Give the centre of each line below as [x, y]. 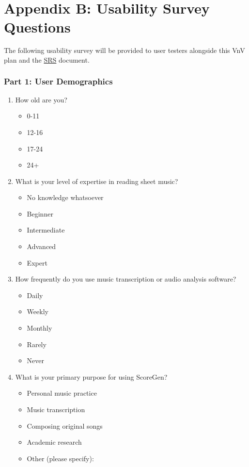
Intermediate [46, 230]
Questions [37, 27]
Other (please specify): [60, 458]
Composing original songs [65, 425]
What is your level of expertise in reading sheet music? [97, 181]
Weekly [38, 311]
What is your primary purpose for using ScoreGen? [91, 376]
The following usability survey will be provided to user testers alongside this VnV [124, 50]
